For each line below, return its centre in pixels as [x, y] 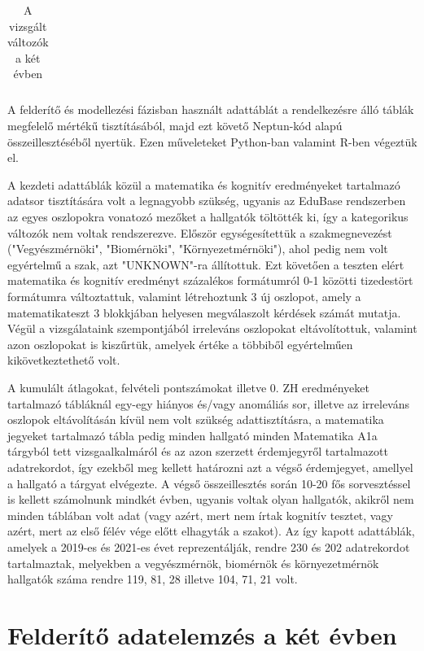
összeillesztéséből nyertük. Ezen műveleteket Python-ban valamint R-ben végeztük [212, 141]
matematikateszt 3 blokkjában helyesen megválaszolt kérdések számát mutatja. [204, 312]
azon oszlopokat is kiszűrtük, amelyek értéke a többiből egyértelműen [180, 344]
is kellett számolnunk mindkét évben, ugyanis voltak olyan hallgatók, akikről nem [211, 499]
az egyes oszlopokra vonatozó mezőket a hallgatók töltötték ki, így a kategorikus [208, 217]
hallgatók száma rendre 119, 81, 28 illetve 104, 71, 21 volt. [153, 579]
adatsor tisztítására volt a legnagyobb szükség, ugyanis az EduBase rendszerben [207, 201]
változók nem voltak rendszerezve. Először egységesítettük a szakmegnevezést [200, 232]
